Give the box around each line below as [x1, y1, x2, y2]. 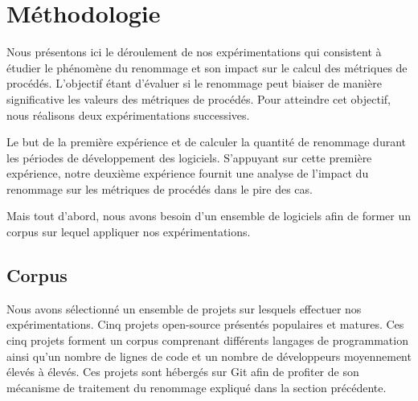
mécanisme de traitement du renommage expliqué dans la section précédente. [6, 378, 387, 395]
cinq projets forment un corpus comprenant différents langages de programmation [6, 332, 408, 349]
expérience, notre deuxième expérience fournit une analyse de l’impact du [6, 165, 369, 182]
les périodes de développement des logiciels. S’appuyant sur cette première [6, 149, 372, 166]
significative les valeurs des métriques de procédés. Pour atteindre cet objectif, [6, 90, 391, 107]
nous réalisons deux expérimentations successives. [6, 106, 250, 123]
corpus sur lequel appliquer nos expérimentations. [6, 223, 251, 240]
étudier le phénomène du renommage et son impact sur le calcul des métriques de [6, 59, 408, 76]
